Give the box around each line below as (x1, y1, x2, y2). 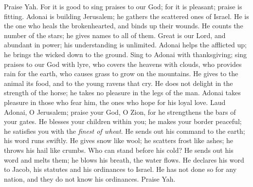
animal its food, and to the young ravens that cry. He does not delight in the (4, 78, 233, 88)
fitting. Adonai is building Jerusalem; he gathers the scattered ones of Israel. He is (4, 11, 249, 21)
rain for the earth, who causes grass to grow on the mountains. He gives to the (4, 68, 238, 79)
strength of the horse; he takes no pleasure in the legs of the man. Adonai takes (4, 87, 241, 98)
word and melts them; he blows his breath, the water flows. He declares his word (4, 154, 244, 165)
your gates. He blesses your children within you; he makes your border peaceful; (4, 116, 242, 126)
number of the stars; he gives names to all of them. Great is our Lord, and (4, 30, 226, 40)
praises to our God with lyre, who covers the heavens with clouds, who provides (4, 59, 242, 69)
